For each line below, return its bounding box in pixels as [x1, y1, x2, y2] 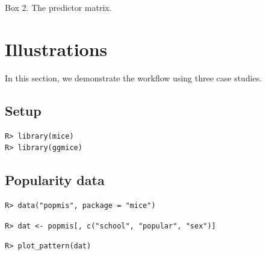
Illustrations [5, 36, 108, 61]
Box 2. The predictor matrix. [5, 1, 112, 13]
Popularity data [5, 171, 105, 189]
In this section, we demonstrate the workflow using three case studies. [5, 71, 262, 84]
